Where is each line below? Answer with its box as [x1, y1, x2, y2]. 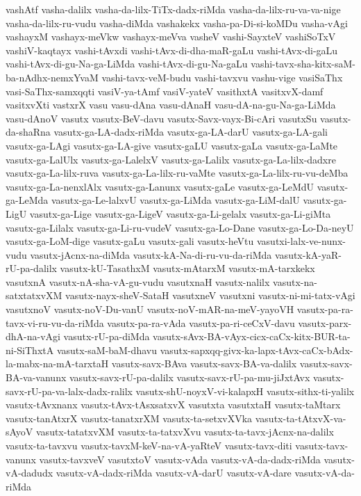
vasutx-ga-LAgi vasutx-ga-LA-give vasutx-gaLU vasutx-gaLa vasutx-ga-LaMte [6, 138, 338, 152]
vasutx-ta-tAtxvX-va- [255, 410, 346, 425]
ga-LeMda [6, 193, 49, 207]
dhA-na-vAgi [6, 329, 60, 344]
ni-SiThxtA [6, 342, 54, 357]
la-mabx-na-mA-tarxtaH [6, 356, 109, 371]
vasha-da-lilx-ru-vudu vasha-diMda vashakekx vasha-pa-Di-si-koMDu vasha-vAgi [6, 15, 348, 30]
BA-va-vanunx [6, 370, 67, 385]
